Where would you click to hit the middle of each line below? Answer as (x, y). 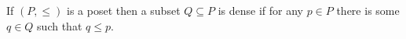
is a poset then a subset (124, 10)
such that (60, 25)
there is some (368, 10)
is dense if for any (260, 10)
